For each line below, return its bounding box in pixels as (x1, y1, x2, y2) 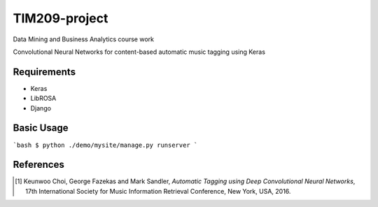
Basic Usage (13, 122, 69, 134)
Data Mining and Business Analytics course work (13, 35, 154, 43)
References (13, 159, 64, 171)
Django (30, 103, 52, 112)
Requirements (13, 66, 76, 78)
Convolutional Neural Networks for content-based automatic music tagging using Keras (13, 48, 266, 56)
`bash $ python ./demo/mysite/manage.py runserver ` (13, 141, 198, 149)
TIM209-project (13, 10, 108, 26)
